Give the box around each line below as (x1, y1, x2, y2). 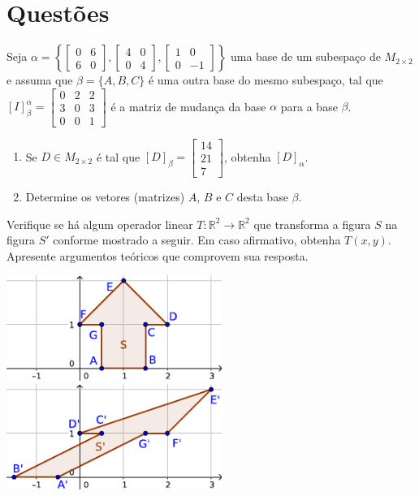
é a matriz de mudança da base (110, 97, 266, 114)
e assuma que (6, 71, 73, 88)
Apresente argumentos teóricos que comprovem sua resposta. (6, 247, 309, 264)
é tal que (96, 148, 140, 165)
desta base (236, 188, 288, 205)
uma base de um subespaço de (230, 48, 381, 65)
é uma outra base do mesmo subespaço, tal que (148, 71, 383, 88)
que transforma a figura (253, 215, 371, 232)
